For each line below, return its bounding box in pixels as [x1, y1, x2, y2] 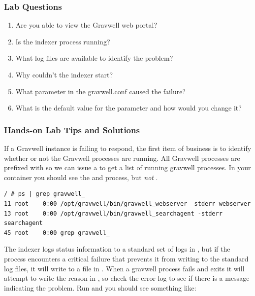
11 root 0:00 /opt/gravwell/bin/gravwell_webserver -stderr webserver [4, 200, 251, 207]
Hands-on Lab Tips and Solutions [4, 123, 140, 136]
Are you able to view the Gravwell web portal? [15, 20, 157, 30]
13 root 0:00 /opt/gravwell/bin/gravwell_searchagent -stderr [4, 210, 223, 217]
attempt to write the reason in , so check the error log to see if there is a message [4, 273, 250, 283]
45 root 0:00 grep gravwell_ [4, 229, 110, 236]
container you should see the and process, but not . [4, 172, 158, 182]
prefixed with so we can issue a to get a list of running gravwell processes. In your [4, 162, 251, 173]
